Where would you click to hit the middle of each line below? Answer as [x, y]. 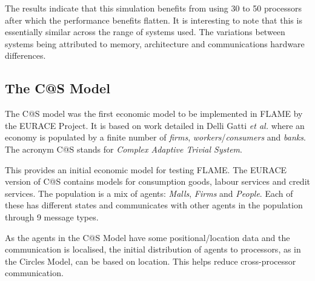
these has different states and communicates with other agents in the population [154, 205]
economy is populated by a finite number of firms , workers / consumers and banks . [155, 137]
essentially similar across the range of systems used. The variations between [145, 32]
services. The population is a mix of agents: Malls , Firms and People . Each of [149, 193]
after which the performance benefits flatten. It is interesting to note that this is [154, 20]
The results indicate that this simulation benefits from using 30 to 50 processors [154, 8]
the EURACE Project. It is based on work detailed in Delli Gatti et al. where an [155, 125]
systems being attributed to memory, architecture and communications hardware [155, 43]
